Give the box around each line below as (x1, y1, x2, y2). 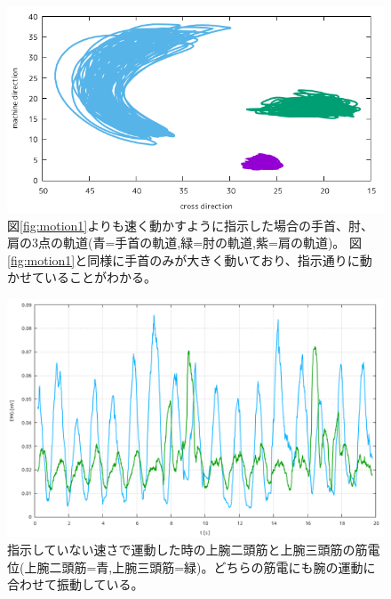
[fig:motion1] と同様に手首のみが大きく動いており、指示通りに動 (7, 250, 372, 269)
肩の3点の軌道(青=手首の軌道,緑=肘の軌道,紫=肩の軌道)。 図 (7, 233, 363, 252)
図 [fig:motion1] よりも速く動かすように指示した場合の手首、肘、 (7, 215, 373, 234)
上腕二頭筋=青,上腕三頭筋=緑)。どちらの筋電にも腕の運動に (24, 557, 376, 576)
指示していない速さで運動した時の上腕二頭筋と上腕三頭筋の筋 (7, 540, 368, 559)
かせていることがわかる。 (7, 268, 156, 287)
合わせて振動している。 (7, 575, 144, 594)
